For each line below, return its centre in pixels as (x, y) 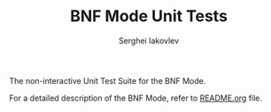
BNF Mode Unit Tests (149, 16)
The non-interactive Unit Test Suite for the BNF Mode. (108, 80)
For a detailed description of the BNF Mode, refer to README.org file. (136, 98)
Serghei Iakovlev (149, 41)
